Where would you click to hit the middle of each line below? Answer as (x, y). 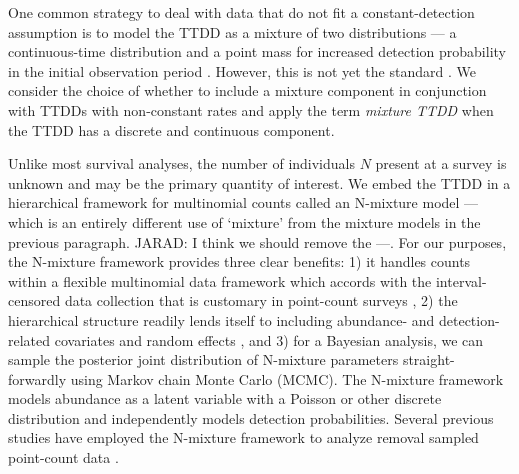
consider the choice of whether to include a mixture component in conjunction (247, 90)
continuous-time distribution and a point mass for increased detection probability (257, 51)
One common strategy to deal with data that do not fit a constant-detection (241, 12)
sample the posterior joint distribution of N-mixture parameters (203, 359)
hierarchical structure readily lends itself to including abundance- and (221, 319)
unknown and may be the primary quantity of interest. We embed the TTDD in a (259, 182)
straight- (428, 359)
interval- (461, 280)
